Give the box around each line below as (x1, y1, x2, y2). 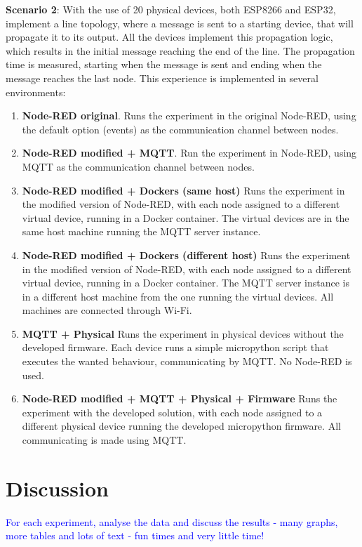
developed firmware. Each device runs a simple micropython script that (22, 340, 329, 355)
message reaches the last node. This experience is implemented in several (6, 70, 319, 85)
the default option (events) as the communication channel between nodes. (22, 121, 339, 136)
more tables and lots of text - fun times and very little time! (6, 528, 264, 543)
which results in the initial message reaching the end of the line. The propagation (6, 43, 355, 58)
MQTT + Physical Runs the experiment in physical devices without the (22, 326, 344, 341)
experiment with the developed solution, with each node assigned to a (22, 404, 323, 419)
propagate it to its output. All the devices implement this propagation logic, (6, 29, 333, 44)
